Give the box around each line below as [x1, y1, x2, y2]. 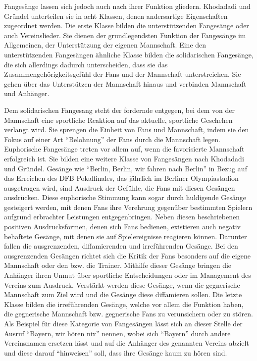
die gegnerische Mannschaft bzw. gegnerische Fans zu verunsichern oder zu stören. [4, 309, 253, 319]
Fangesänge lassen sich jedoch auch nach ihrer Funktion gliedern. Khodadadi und [4, 1, 251, 11]
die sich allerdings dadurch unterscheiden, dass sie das [4, 59, 168, 69]
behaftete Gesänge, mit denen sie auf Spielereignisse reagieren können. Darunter [4, 231, 247, 241]
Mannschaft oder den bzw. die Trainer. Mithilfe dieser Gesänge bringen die [4, 260, 232, 270]
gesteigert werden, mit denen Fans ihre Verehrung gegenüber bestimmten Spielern [4, 202, 253, 212]
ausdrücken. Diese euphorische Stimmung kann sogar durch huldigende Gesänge [4, 192, 246, 203]
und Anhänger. [4, 88, 50, 99]
